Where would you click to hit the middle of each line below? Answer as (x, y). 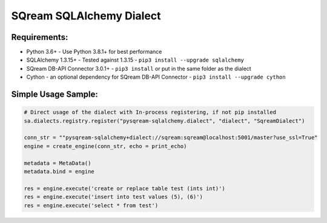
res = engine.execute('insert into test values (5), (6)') (113, 197)
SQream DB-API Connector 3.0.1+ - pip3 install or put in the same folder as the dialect (139, 68)
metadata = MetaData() (58, 163)
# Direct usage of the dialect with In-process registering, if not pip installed (150, 112)
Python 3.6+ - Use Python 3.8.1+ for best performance (94, 52)
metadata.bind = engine (59, 171)
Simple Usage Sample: (54, 95)
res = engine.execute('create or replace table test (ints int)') (124, 188)
